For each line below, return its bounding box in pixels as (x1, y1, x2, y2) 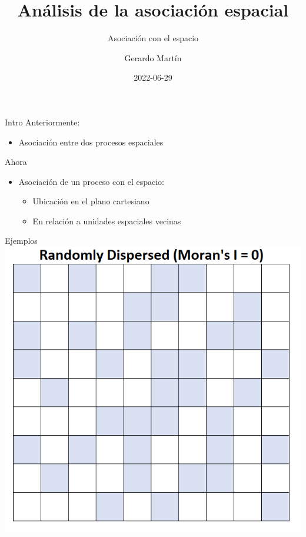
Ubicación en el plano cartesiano (32, 195, 149, 207)
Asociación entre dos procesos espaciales (18, 135, 164, 148)
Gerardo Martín (124, 51, 182, 64)
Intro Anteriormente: (5, 115, 80, 128)
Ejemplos (5, 234, 38, 247)
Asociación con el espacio (107, 32, 199, 44)
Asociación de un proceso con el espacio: (18, 175, 164, 187)
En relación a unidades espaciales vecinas (32, 214, 181, 227)
